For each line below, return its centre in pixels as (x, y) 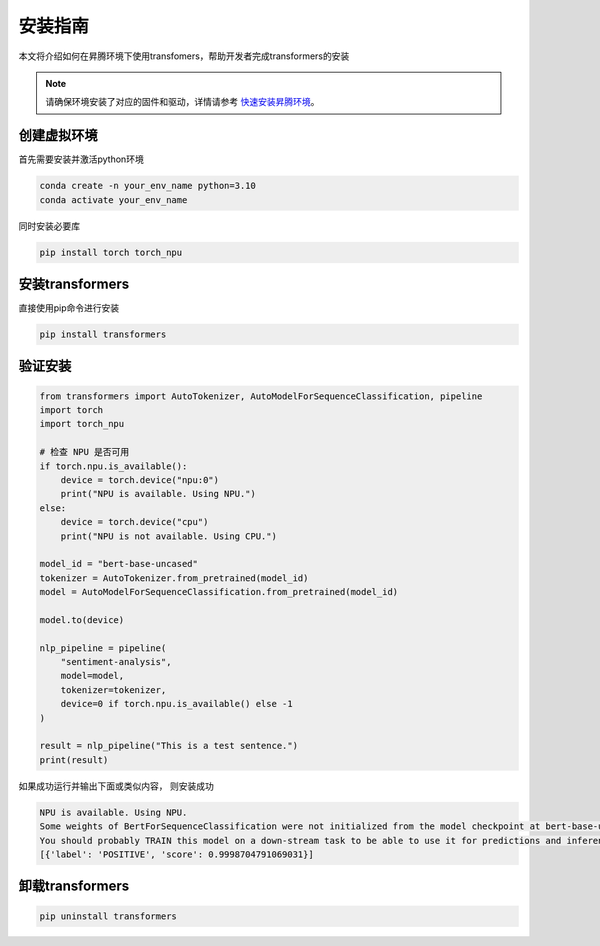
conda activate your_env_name (113, 199)
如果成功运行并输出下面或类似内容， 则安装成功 (116, 786)
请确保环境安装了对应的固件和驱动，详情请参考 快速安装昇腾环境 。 (182, 102)
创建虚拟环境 (58, 135)
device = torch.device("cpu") (134, 522)
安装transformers (74, 283)
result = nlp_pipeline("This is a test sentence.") (169, 746)
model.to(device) (82, 619)
